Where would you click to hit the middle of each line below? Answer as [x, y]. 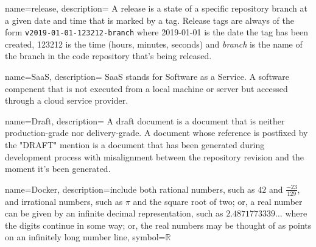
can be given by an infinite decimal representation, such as [114, 213]
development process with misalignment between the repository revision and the [154, 156]
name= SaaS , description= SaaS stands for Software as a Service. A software [147, 77]
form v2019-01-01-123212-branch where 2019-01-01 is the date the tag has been [157, 32]
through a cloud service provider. [67, 100]
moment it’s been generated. [58, 169]
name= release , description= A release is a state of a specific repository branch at [156, 8]
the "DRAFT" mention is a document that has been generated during [135, 145]
